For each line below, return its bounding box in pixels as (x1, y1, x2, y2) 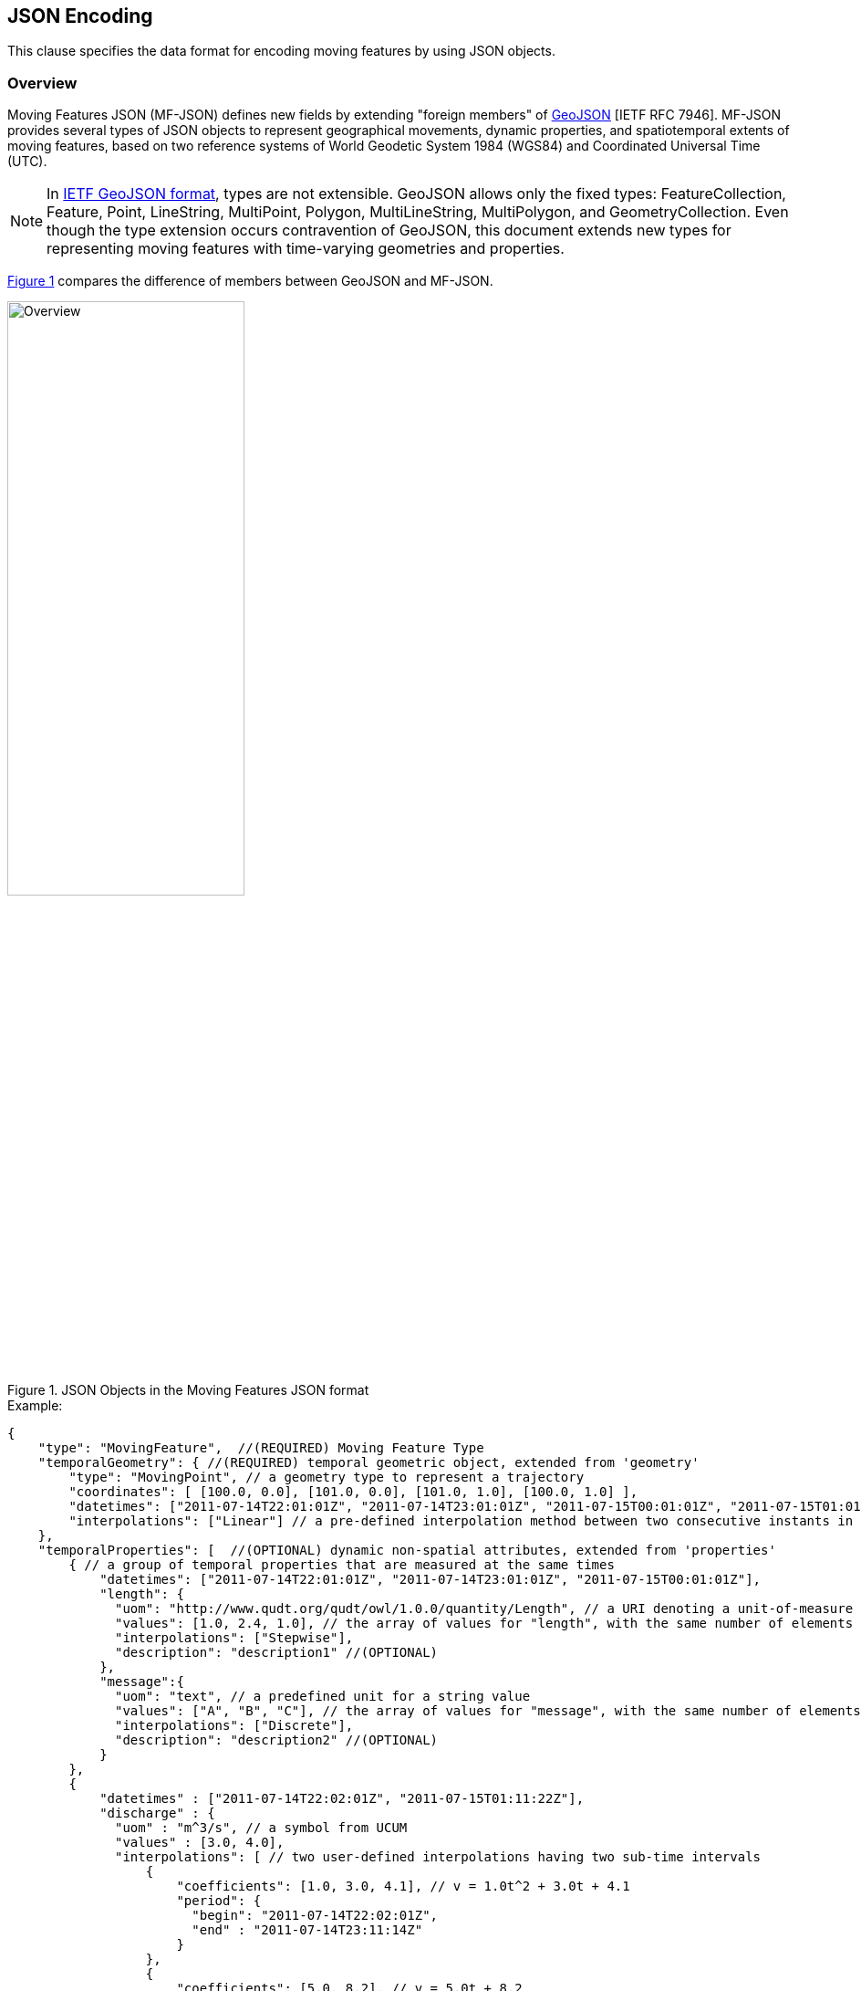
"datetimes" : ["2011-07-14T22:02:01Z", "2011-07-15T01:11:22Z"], (99, 1790, 585, 1806)
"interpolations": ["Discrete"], (115, 1717, 354, 1733)
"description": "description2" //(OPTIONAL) (115, 1732, 439, 1747)
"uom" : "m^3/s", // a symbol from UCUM (115, 1819, 408, 1835)
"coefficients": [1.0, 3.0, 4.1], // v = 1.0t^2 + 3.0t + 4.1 (176, 1878, 630, 1893)
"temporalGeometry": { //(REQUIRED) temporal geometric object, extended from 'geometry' (37, 1454, 700, 1470)
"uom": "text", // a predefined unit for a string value (115, 1688, 531, 1703)
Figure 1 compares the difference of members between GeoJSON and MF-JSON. (7, 273, 493, 289)
